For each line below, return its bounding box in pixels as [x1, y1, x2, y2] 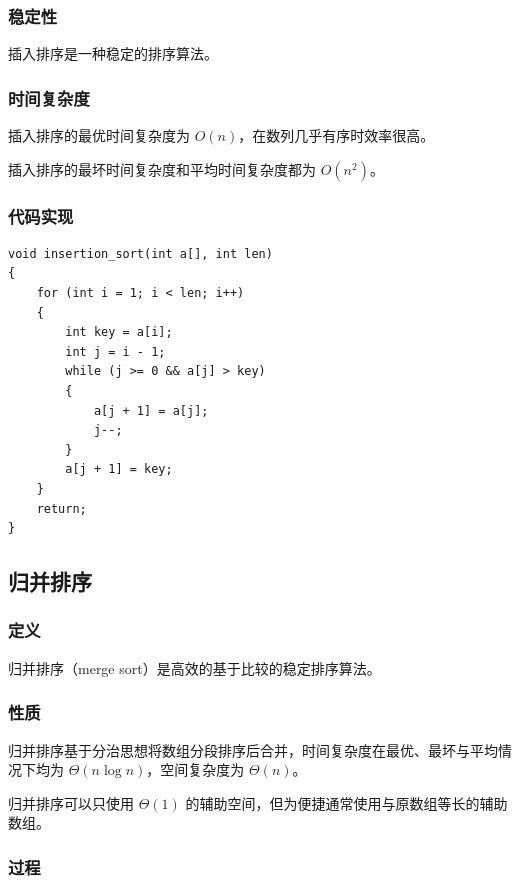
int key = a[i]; [65, 325, 173, 340]
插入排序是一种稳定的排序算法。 [8, 43, 218, 64]
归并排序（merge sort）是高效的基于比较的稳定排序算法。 [8, 657, 381, 678]
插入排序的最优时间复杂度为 [8, 125, 190, 146]
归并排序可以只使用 [8, 792, 134, 813]
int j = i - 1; [65, 344, 166, 359]
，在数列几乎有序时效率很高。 [238, 125, 435, 146]
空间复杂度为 [160, 759, 245, 780]
